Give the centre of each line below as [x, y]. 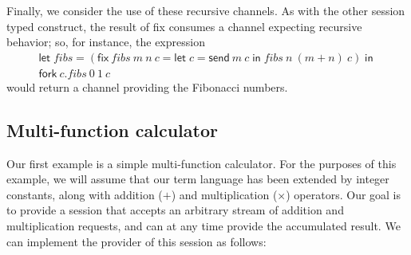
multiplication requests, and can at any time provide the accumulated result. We [204, 226]
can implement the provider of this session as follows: [136, 241]
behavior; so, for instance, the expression [106, 42]
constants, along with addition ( [85, 194]
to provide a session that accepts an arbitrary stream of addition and [175, 210]
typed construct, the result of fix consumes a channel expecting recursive [184, 26]
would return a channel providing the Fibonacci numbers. [147, 86]
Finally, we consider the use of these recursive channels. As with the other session [206, 10]
